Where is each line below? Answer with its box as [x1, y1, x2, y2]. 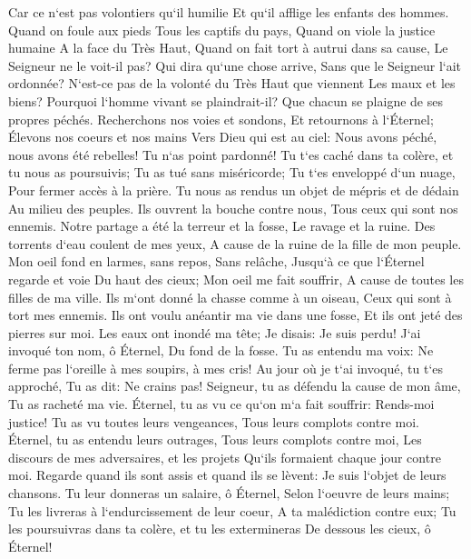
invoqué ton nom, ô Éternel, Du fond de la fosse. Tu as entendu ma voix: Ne [8, 341, 434, 360]
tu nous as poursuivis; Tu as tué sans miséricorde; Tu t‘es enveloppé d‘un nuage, [8, 163, 456, 182]
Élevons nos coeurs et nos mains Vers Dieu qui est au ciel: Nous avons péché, [8, 127, 437, 146]
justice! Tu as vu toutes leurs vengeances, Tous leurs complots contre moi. [8, 412, 419, 431]
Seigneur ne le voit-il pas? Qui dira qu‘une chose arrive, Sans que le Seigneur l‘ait [8, 55, 461, 75]
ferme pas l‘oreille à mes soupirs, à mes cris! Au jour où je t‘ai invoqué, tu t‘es [8, 358, 444, 377]
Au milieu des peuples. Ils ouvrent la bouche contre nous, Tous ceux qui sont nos [8, 198, 458, 217]
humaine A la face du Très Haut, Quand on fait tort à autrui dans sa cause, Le [8, 38, 448, 57]
